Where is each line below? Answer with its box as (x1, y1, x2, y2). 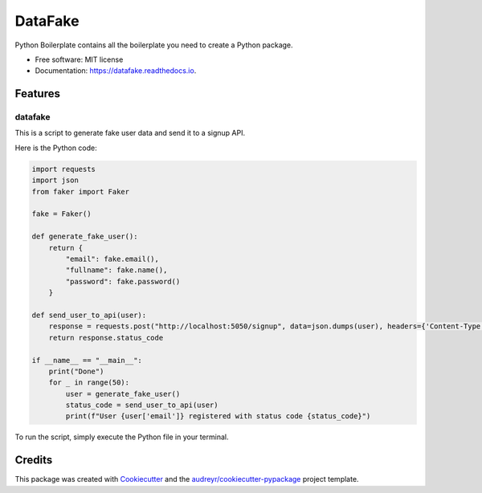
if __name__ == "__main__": (31, 356, 142, 365)
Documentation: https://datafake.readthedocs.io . (35, 66, 197, 75)
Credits (14, 454, 53, 467)
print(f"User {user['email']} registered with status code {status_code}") (65, 412, 371, 421)
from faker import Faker (31, 187, 130, 196)
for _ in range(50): (48, 378, 130, 387)
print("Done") (48, 366, 104, 376)
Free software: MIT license (35, 55, 124, 64)
